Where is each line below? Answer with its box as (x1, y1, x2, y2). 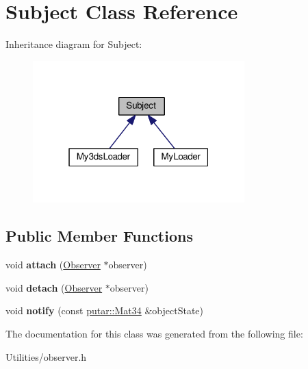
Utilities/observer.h (5, 349, 87, 364)
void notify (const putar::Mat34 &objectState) (5, 303, 204, 318)
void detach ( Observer (5, 280, 103, 294)
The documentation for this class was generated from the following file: (5, 327, 303, 340)
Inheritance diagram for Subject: (5, 37, 142, 51)
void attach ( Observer (5, 257, 101, 272)
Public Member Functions (5, 225, 193, 246)
